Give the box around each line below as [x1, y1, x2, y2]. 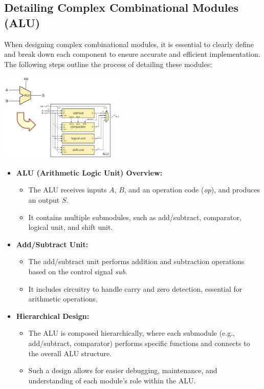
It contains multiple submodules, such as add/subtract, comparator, [28, 211, 241, 222]
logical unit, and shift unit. [28, 222, 113, 232]
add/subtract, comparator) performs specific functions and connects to [28, 338, 250, 348]
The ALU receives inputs [28, 184, 107, 195]
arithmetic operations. [28, 293, 98, 304]
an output [28, 194, 60, 205]
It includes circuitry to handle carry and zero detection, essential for [28, 283, 243, 294]
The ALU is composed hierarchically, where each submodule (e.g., [28, 328, 235, 338]
